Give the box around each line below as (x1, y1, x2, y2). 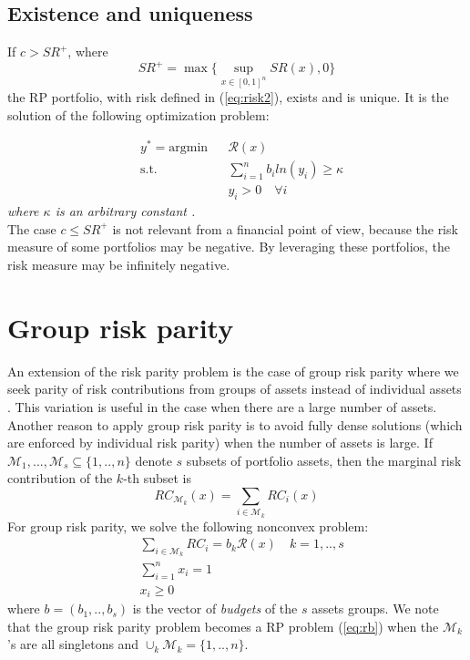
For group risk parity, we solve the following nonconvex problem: (7, 516, 369, 535)
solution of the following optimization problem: (7, 105, 270, 124)
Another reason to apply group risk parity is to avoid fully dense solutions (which (7, 415, 463, 434)
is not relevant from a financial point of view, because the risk (112, 219, 458, 238)
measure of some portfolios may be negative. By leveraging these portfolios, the (7, 237, 451, 256)
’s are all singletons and (7, 634, 139, 654)
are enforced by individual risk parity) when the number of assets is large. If (7, 433, 433, 452)
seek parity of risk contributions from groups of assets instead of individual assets (7, 379, 462, 398)
